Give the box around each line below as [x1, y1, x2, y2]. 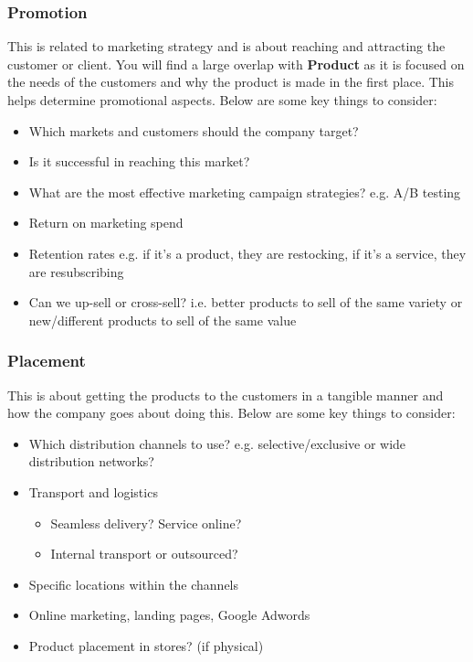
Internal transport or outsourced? [50, 544, 238, 563]
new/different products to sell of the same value [28, 310, 297, 329]
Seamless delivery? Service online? [50, 513, 242, 532]
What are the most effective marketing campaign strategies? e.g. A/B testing [28, 182, 461, 201]
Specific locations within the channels [28, 574, 239, 593]
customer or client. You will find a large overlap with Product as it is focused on [7, 54, 465, 73]
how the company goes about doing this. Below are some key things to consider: [7, 403, 456, 422]
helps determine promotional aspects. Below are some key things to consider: [7, 91, 437, 109]
